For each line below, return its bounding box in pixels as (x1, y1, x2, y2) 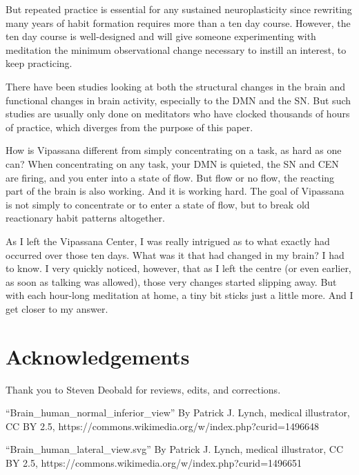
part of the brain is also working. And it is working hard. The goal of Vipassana (6, 184, 345, 198)
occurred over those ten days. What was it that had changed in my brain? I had (6, 247, 345, 262)
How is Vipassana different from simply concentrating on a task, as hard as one (6, 143, 342, 157)
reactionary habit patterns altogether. (6, 211, 165, 225)
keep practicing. (6, 56, 72, 70)
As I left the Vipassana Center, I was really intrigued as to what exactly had (6, 233, 330, 248)
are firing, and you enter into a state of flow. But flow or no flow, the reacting (6, 170, 335, 184)
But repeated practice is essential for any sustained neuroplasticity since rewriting (6, 2, 352, 16)
